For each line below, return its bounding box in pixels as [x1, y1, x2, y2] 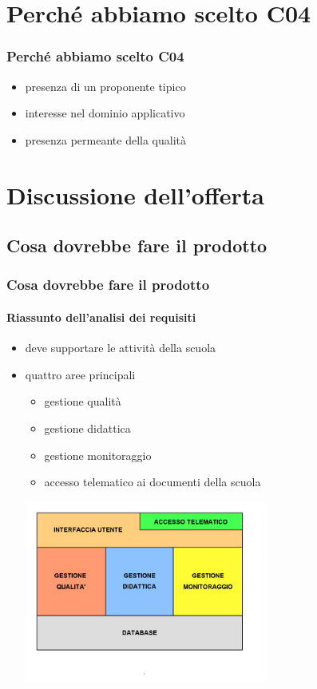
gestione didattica [44, 419, 131, 436]
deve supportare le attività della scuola [25, 339, 216, 356]
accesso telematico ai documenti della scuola [44, 473, 261, 490]
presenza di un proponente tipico [25, 77, 186, 94]
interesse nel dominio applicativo [25, 105, 185, 121]
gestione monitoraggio [44, 446, 152, 463]
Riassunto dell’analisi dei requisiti [6, 308, 196, 325]
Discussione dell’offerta [6, 178, 264, 211]
